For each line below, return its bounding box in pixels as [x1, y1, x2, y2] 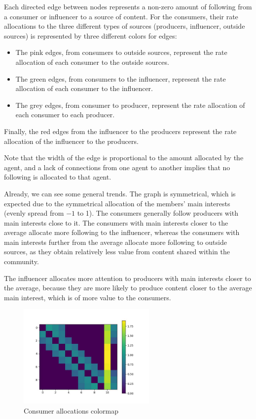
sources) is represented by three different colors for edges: [4, 30, 177, 41]
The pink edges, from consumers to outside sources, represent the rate [15, 47, 227, 57]
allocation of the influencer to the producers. [4, 136, 139, 146]
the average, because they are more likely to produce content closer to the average [4, 282, 252, 293]
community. [4, 256, 39, 267]
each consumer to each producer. [15, 109, 115, 120]
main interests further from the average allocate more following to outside [4, 236, 227, 247]
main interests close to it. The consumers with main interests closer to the [4, 217, 228, 228]
